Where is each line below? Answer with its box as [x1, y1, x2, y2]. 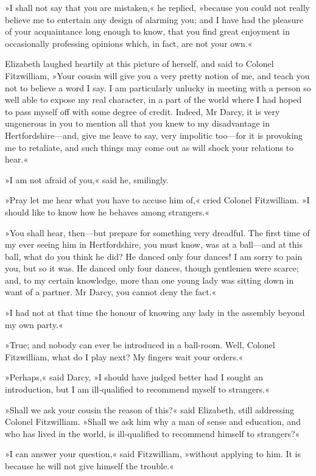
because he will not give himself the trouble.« [5, 460, 174, 472]
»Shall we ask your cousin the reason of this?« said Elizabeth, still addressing [5, 403, 295, 416]
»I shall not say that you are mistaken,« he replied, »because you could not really [5, 1, 310, 13]
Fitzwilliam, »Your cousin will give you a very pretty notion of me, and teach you [5, 69, 310, 82]
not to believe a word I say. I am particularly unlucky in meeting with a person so [5, 81, 311, 94]
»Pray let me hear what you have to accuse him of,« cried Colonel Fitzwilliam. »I [5, 194, 310, 206]
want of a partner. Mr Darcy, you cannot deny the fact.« [5, 285, 217, 298]
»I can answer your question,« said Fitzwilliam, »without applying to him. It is [5, 447, 301, 460]
